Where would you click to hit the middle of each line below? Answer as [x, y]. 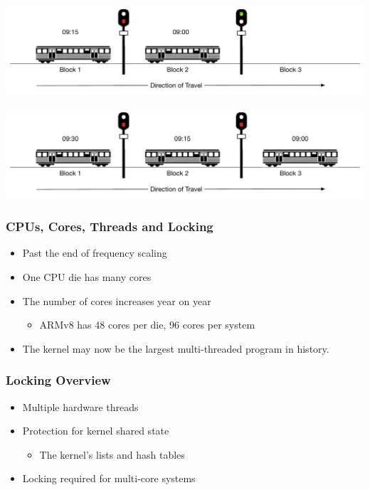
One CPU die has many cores [87, 276]
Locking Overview [58, 380]
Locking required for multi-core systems [109, 478]
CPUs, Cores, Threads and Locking [110, 227]
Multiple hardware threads [80, 406]
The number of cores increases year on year [117, 300]
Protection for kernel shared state [96, 431]
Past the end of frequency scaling [95, 253]
